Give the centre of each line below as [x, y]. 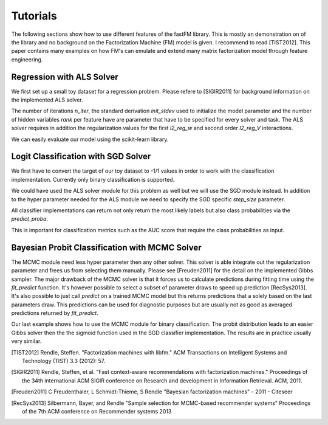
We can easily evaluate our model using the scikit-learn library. [90, 139]
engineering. [27, 59]
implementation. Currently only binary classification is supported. [93, 179]
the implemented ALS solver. [47, 100]
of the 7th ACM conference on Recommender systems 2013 [97, 411]
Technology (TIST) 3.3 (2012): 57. [64, 361]
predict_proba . [30, 219]
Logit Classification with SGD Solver [81, 157]
